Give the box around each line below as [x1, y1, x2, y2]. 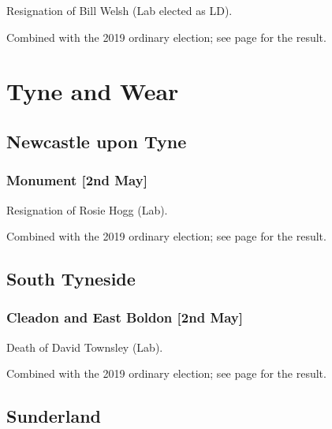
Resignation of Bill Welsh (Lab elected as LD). [6, 2, 233, 18]
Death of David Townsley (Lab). [6, 338, 163, 355]
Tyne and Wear [6, 75, 179, 107]
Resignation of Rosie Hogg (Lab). [6, 201, 168, 218]
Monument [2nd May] [6, 170, 147, 190]
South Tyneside [6, 267, 136, 291]
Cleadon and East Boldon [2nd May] [6, 308, 244, 327]
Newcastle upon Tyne [6, 129, 187, 153]
